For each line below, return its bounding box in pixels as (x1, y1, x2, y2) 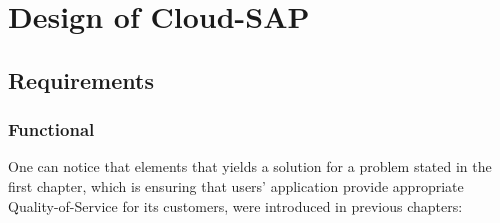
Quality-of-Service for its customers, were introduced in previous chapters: (8, 195, 463, 216)
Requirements (8, 64, 154, 95)
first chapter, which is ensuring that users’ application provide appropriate (8, 175, 464, 196)
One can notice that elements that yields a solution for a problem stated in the (8, 156, 492, 177)
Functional (8, 117, 95, 142)
